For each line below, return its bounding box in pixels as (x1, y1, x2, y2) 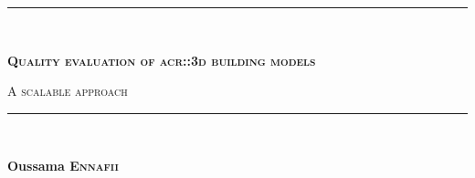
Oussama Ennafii (7, 156, 119, 175)
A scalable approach (7, 81, 128, 100)
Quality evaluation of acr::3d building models (7, 50, 316, 69)
